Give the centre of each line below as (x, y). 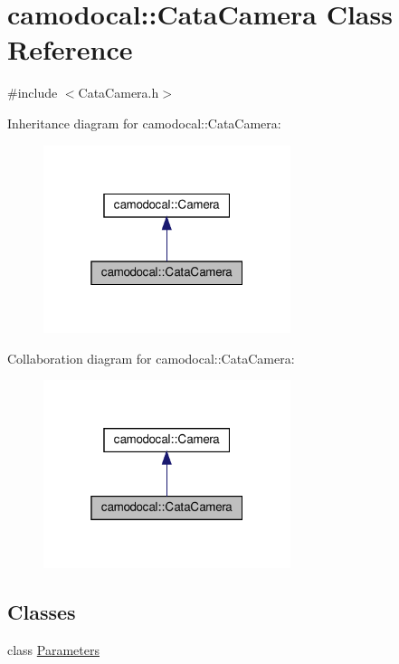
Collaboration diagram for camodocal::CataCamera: (151, 358)
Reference (70, 49)
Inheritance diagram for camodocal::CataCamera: (144, 123)
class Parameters (53, 649)
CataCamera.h (119, 93)
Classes (42, 611)
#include (33, 93)
